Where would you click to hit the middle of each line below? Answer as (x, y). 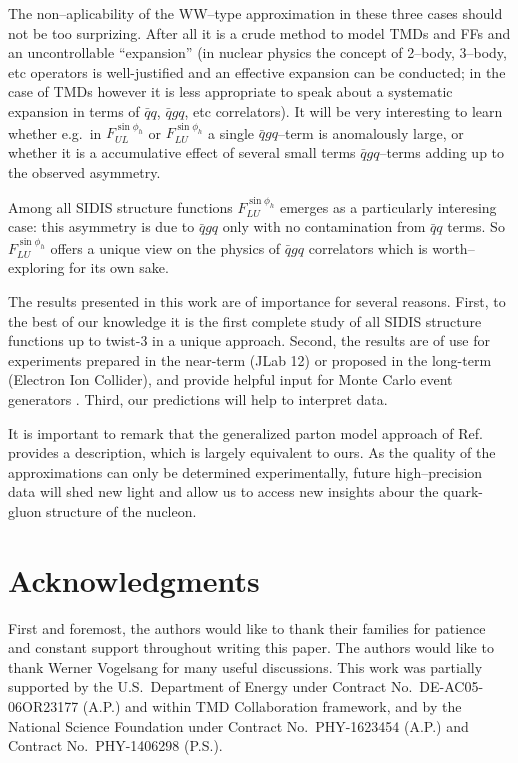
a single (231, 132)
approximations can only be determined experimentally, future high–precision (245, 471)
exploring (36, 267)
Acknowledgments (134, 579)
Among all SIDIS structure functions (120, 206)
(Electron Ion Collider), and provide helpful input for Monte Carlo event (230, 379)
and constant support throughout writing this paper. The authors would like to (251, 647)
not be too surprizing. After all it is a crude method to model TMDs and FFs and (259, 32)
